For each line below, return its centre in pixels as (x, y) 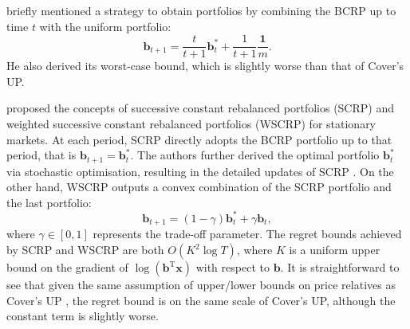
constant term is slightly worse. (83, 316)
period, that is (41, 155)
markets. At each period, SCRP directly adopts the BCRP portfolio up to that (199, 139)
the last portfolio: (49, 202)
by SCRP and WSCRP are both (85, 249)
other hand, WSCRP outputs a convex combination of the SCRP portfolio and (199, 187)
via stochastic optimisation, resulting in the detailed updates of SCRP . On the (200, 171)
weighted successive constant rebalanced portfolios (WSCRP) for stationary (191, 124)
